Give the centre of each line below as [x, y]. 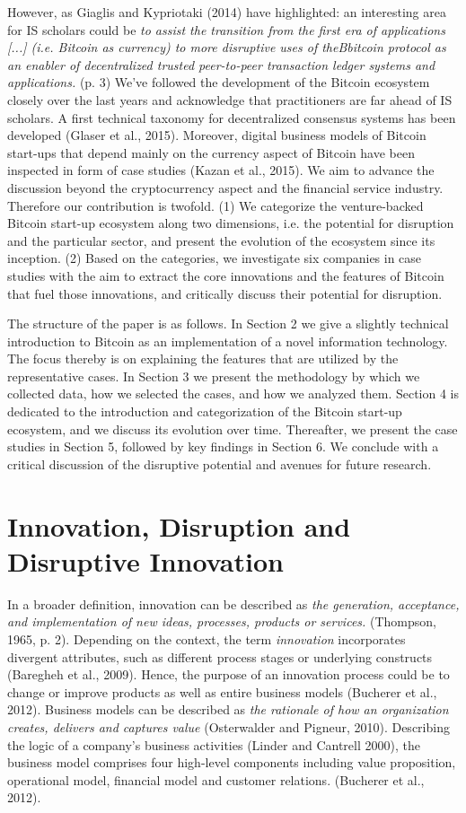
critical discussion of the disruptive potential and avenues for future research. [220, 463]
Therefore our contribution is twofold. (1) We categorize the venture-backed [215, 205]
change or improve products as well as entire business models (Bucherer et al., [222, 691]
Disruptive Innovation [145, 560]
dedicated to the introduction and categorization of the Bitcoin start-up [205, 411]
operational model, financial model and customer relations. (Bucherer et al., [216, 779]
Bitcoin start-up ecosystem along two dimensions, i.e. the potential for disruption [231, 223]
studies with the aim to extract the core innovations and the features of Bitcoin [226, 275]
